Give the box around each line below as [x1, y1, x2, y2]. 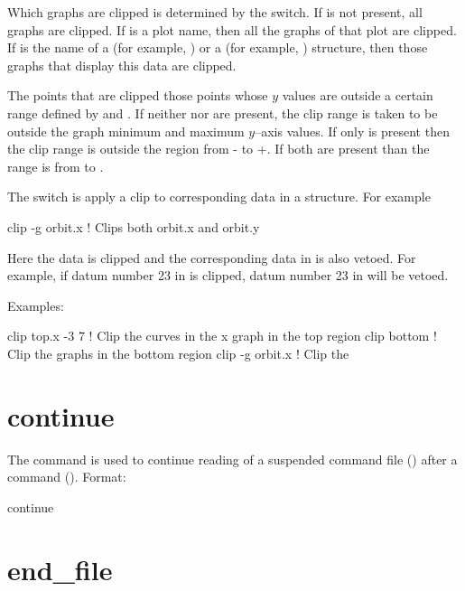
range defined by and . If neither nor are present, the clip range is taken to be [7, 103, 438, 122]
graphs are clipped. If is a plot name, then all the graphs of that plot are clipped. [7, 20, 457, 39]
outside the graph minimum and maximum [7, 121, 245, 140]
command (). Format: [7, 467, 126, 486]
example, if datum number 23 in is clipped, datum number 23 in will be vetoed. [7, 266, 449, 285]
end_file [7, 550, 113, 587]
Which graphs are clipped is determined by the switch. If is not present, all [7, 3, 423, 21]
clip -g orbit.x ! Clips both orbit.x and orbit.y [7, 217, 260, 236]
